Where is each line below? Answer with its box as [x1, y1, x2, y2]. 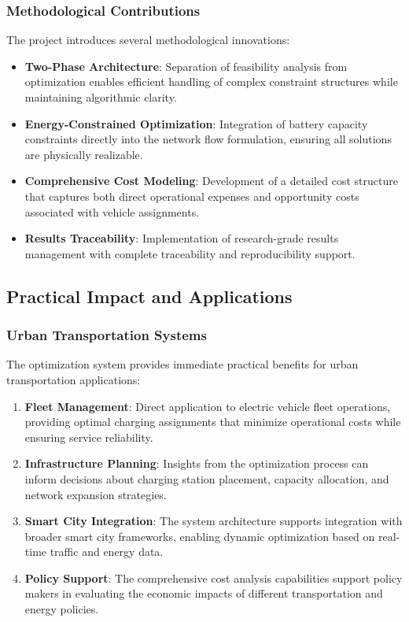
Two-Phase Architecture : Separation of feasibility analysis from [24, 57, 348, 74]
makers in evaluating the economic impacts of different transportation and [24, 585, 383, 602]
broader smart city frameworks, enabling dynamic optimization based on [24, 528, 375, 544]
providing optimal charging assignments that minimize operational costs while [24, 413, 401, 430]
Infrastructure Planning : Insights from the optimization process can [24, 455, 369, 472]
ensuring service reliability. [24, 428, 153, 445]
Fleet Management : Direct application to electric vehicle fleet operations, [24, 398, 391, 414]
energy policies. [24, 601, 99, 617]
